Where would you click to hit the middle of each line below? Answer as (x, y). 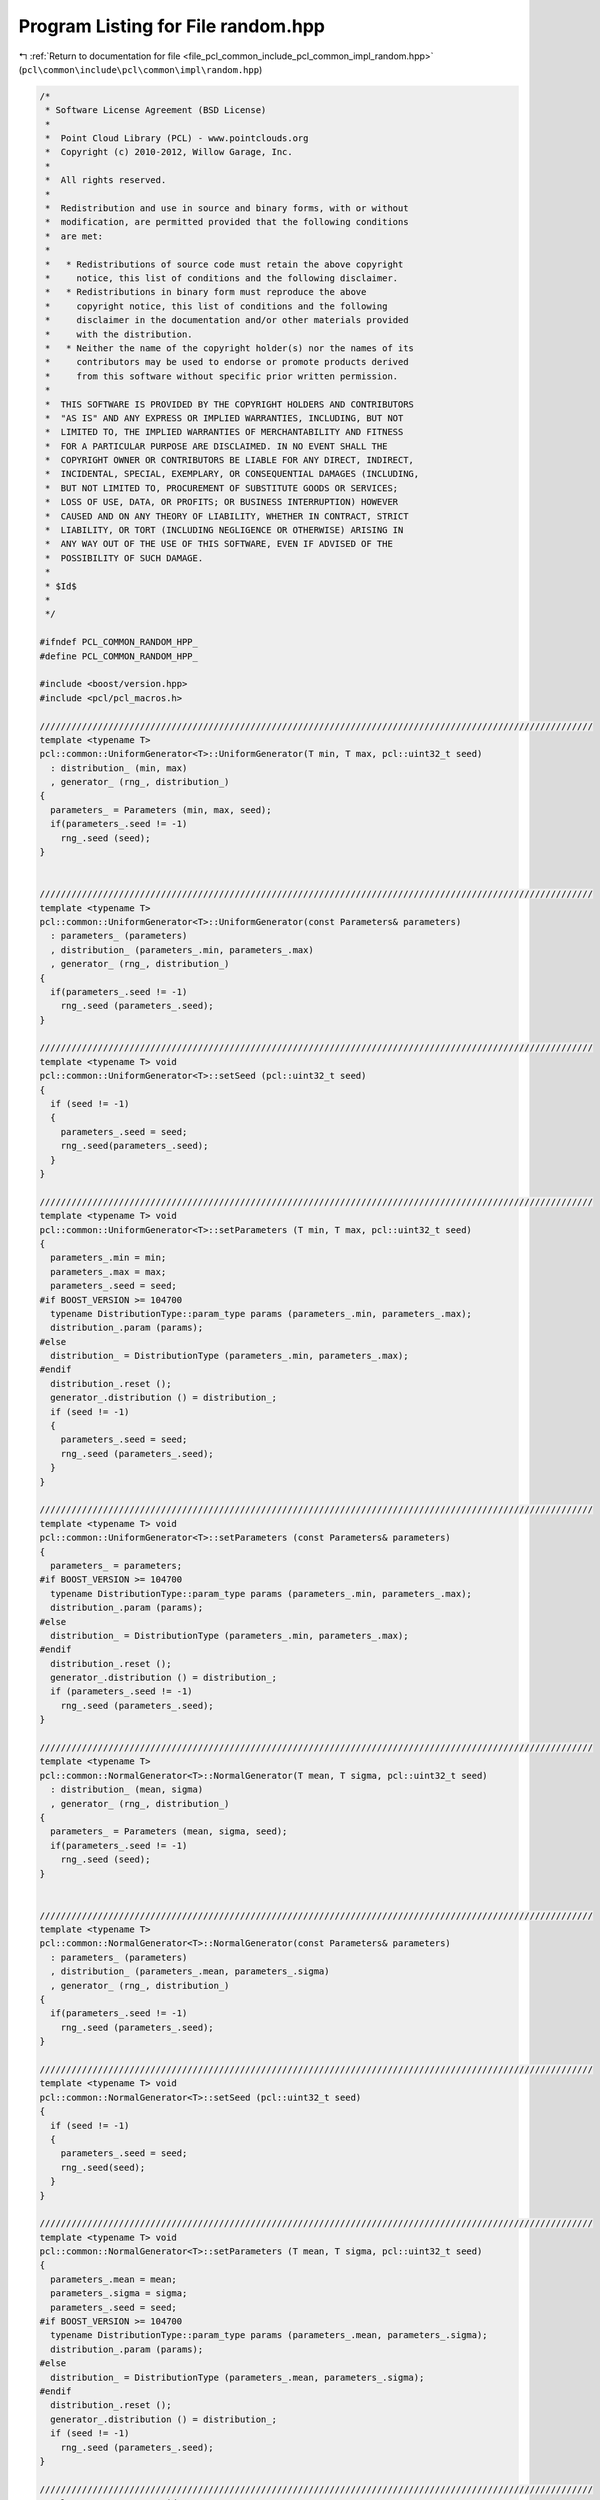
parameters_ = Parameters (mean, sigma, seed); (169, 1831)
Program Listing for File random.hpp (171, 26)
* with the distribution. (119, 334)
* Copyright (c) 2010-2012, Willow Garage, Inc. (169, 152)
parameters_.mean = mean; (113, 2279)
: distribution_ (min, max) (119, 768)
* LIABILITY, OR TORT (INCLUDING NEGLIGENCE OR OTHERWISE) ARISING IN (224, 530)
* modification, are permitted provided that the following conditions (227, 222)
